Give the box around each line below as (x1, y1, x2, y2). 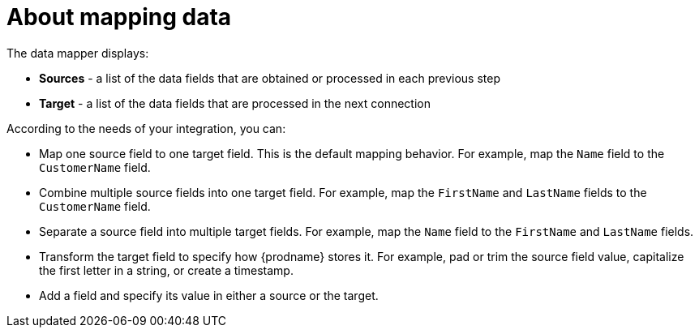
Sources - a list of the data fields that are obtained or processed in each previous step (39, 71, 500, 85)
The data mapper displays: (6, 45, 149, 60)
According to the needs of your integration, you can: (6, 121, 286, 135)
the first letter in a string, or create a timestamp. (39, 263, 294, 277)
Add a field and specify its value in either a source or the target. (39, 288, 379, 302)
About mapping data (6, 3, 232, 31)
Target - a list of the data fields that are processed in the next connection (39, 96, 431, 110)
